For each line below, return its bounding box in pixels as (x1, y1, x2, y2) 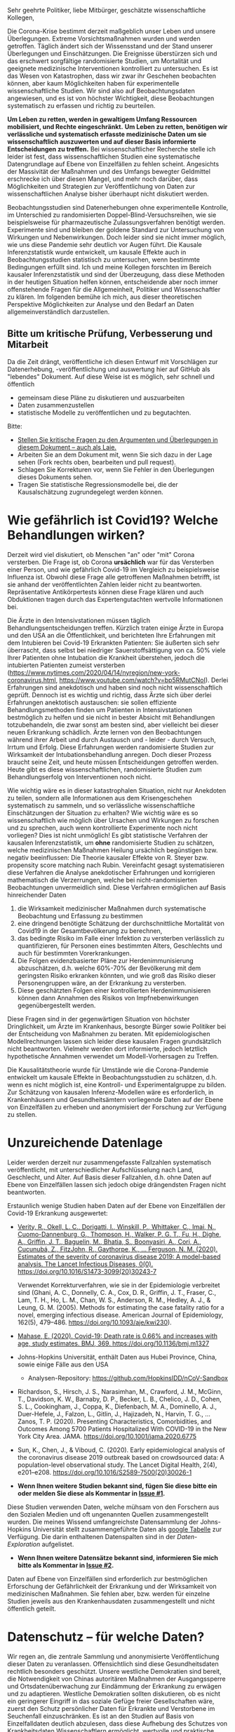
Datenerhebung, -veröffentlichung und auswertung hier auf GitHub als (7, 365, 210, 373)
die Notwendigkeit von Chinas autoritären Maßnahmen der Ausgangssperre (7, 1674, 226, 1683)
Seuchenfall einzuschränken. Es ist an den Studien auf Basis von (7, 1712, 194, 1720)
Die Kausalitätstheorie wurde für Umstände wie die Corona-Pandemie (7, 1066, 209, 1074)
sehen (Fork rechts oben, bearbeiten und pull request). (17, 457, 177, 466)
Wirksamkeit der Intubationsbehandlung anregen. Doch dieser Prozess (7, 750, 212, 758)
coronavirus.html (7, 676, 56, 684)
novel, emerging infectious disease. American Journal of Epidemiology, (17, 1310, 224, 1319)
